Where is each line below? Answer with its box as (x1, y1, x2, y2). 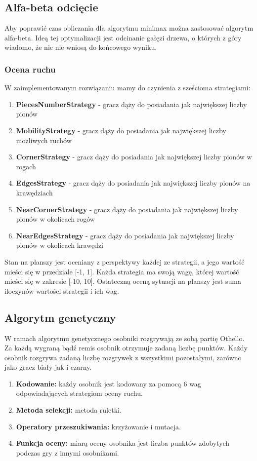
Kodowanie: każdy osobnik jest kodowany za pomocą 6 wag (16, 378, 201, 388)
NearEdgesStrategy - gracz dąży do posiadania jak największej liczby (16, 230, 234, 240)
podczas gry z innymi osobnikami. (16, 447, 119, 458)
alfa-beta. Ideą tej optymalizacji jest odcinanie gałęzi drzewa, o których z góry (4, 32, 242, 42)
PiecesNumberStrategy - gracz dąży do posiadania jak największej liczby (16, 99, 247, 109)
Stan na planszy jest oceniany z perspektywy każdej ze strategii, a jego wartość (4, 256, 245, 267)
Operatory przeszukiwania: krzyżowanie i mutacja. (16, 421, 181, 431)
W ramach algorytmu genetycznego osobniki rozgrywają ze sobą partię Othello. (4, 333, 245, 343)
